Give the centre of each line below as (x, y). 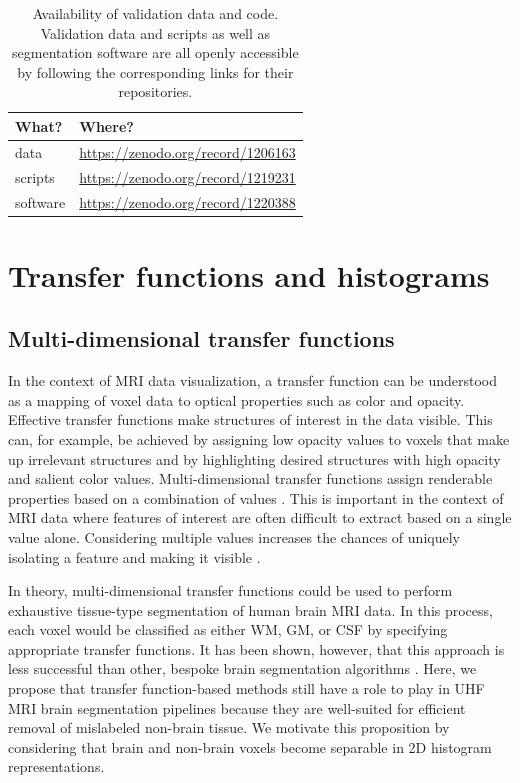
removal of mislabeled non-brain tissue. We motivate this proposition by (229, 727)
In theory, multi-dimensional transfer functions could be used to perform (230, 590)
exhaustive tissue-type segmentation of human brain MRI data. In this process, (250, 609)
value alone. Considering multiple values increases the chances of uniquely (234, 536)
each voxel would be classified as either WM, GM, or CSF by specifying (228, 629)
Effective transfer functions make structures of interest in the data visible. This (250, 419)
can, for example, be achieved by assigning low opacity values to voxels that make (259, 438)
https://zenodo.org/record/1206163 (187, 151)
